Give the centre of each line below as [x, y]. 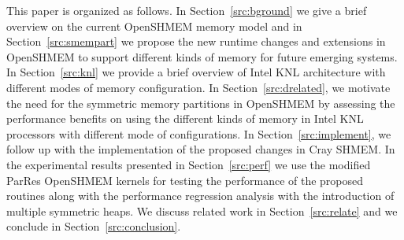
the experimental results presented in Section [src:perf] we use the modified [189, 164]
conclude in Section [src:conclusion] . [94, 226]
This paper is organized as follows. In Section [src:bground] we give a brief [187, 10]
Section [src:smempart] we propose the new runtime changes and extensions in [196, 41]
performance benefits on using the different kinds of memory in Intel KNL [185, 118]
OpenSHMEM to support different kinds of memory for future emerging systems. [202, 56]
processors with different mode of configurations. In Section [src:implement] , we [199, 133]
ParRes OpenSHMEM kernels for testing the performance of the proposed [185, 180]
